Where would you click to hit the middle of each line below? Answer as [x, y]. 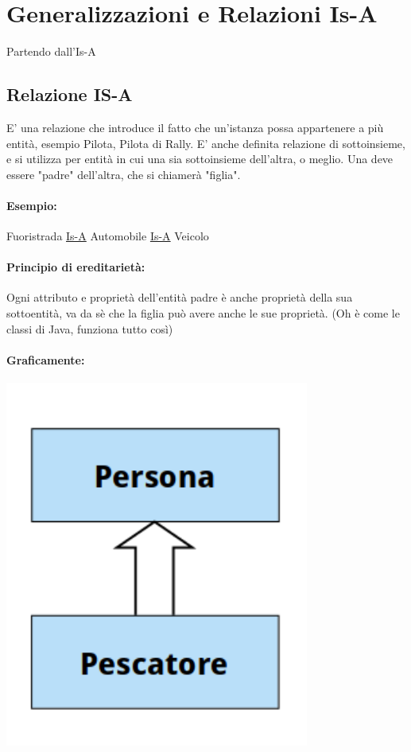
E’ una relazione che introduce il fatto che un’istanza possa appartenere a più [195, 127]
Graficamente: [46, 359]
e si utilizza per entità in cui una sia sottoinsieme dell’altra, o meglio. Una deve [200, 159]
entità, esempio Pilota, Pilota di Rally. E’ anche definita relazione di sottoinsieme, [206, 143]
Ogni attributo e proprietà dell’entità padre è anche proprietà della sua [180, 297]
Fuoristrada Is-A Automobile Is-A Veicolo [108, 236]
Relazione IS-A [70, 94]
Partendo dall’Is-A [51, 51]
